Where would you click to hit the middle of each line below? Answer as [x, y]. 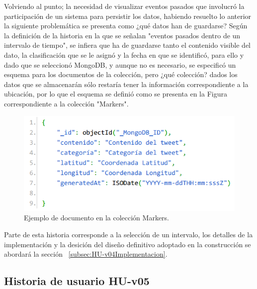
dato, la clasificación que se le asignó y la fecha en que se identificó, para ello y [124, 54]
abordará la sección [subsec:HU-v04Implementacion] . [86, 254]
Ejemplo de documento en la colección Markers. [96, 218]
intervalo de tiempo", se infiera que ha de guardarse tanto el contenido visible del [128, 45]
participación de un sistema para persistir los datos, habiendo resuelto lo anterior [128, 16]
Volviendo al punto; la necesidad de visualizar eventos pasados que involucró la [124, 6]
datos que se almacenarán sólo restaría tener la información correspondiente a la [126, 84]
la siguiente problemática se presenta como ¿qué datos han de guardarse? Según [126, 26]
